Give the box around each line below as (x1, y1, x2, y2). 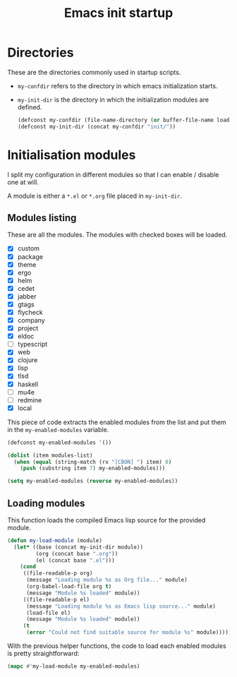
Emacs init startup (63, 5, 174, 21)
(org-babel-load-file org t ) (25, 583, 112, 590)
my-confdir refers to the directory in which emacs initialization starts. (17, 81, 218, 90)
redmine (17, 395, 42, 404)
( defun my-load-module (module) (7, 537, 102, 544)
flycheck (17, 308, 44, 316)
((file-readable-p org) (23, 570, 93, 577)
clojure (17, 356, 38, 364)
